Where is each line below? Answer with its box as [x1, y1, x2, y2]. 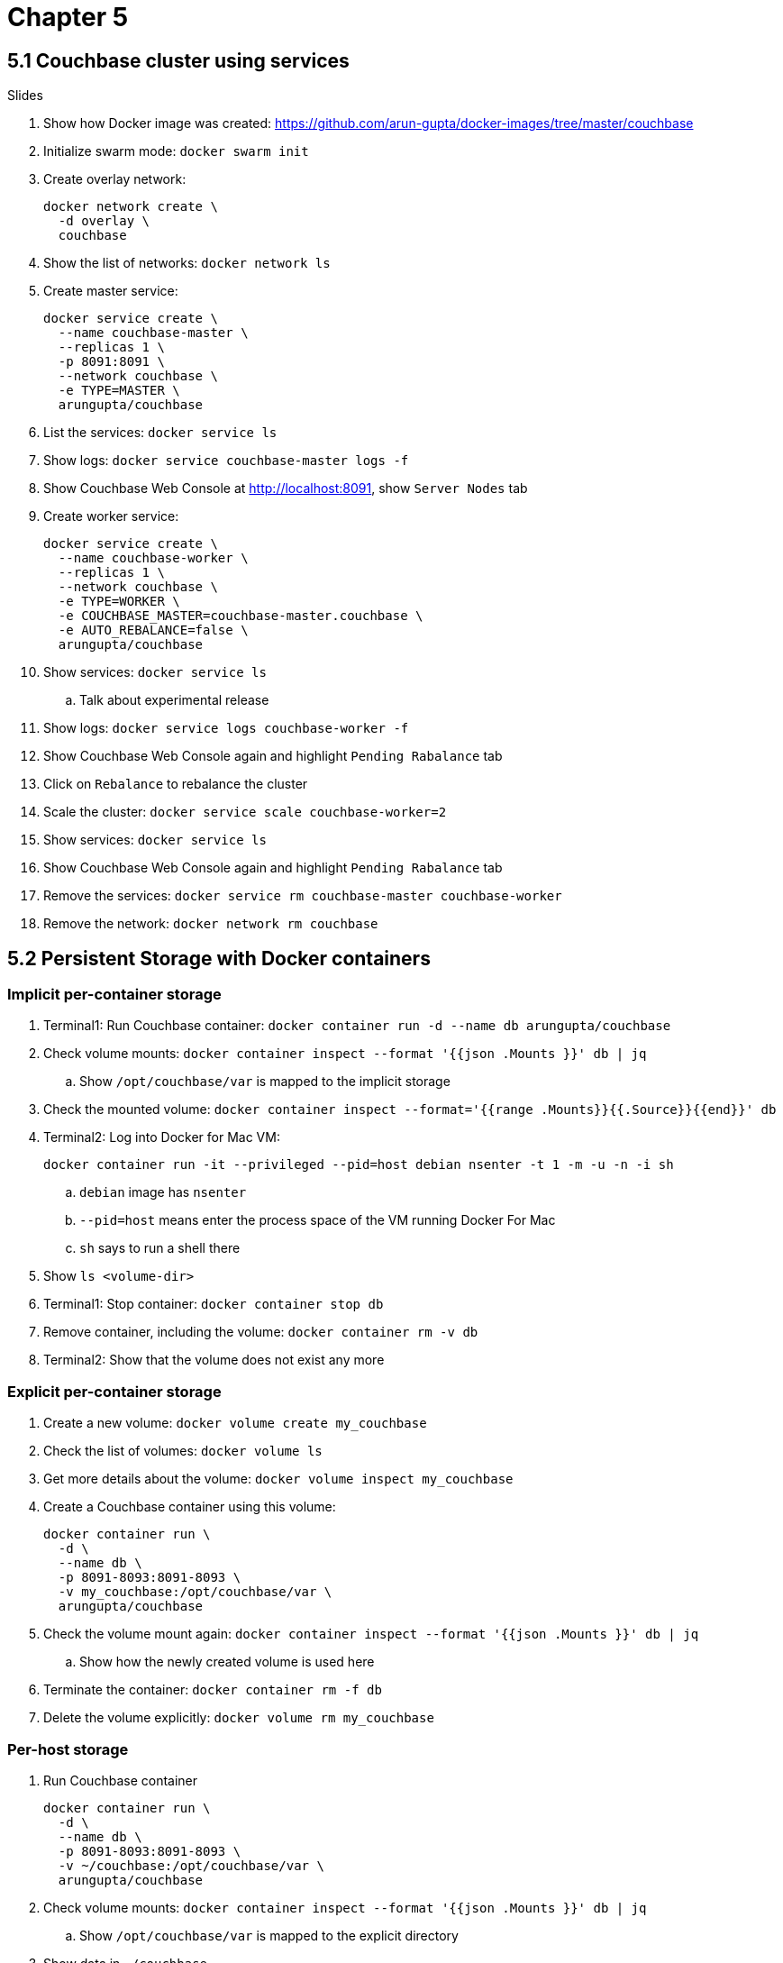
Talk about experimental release [79, 692, 269, 708]
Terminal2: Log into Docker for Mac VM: [43, 1129, 280, 1146]
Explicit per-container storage [7, 1382, 222, 1401]
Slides [7, 87, 43, 104]
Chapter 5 [7, 2, 129, 32]
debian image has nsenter [79, 1184, 247, 1201]
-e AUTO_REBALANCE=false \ [58, 623, 249, 638]
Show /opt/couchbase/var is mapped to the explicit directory [79, 1927, 459, 1943]
